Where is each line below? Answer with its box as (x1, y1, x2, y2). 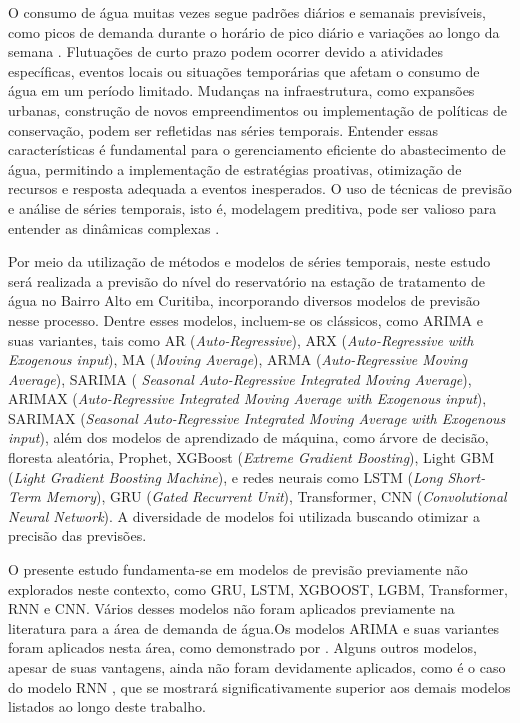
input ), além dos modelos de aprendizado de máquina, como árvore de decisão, (8, 427, 489, 448)
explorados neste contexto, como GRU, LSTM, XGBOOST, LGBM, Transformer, (8, 578, 508, 599)
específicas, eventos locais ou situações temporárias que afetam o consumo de (8, 60, 480, 81)
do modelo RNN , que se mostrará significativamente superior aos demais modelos (8, 676, 511, 697)
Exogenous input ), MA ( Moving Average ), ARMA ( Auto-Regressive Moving (8, 349, 468, 370)
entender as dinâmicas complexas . (8, 217, 220, 238)
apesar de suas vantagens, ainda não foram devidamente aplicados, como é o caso (8, 657, 506, 677)
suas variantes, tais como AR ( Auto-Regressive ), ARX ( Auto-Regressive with (8, 329, 474, 350)
